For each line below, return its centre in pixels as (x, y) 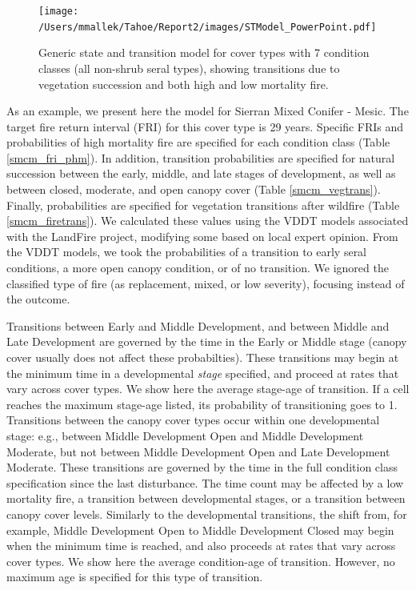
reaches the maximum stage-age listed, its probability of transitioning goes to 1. (202, 404)
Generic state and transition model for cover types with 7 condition (204, 52)
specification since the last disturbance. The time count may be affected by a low (205, 482)
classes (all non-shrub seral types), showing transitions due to (189, 68)
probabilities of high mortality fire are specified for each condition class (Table (198, 142)
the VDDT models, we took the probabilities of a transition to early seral (187, 252)
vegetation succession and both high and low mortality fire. (184, 84)
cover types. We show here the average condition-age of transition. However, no (201, 561)
